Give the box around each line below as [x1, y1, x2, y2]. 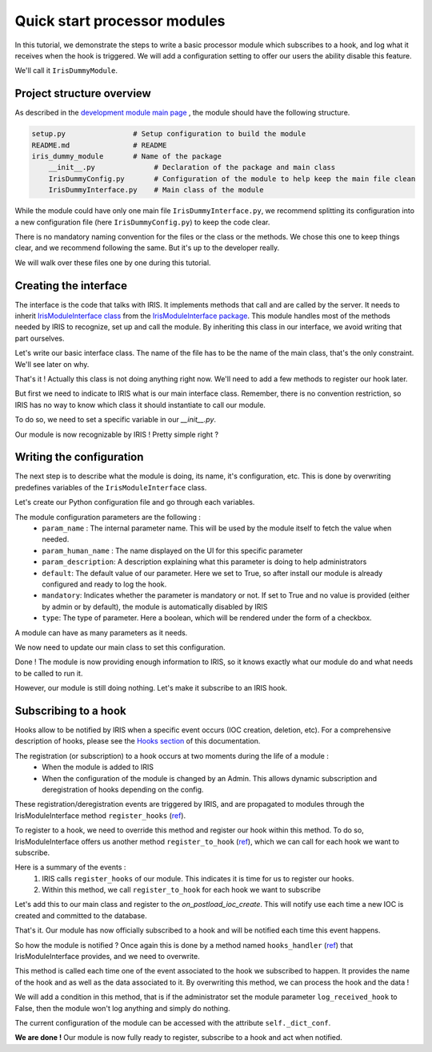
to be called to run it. [14, 668, 83, 678]
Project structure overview [14, 87, 151, 100]
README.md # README [31, 140, 167, 150]
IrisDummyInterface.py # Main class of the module [48, 185, 264, 195]
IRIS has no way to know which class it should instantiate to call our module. [14, 400, 266, 409]
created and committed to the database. [14, 910, 147, 921]
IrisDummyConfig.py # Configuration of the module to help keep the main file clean [48, 174, 416, 183]
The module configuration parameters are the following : [14, 512, 202, 522]
